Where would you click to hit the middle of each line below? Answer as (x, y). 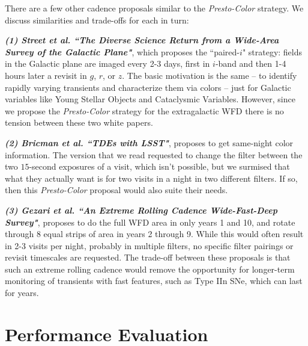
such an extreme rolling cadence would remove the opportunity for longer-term (150, 269)
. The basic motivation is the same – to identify (210, 75)
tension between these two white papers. (79, 122)
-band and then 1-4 (251, 63)
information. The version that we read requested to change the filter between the (154, 154)
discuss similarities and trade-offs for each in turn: (97, 20)
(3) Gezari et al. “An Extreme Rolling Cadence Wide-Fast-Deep (141, 210)
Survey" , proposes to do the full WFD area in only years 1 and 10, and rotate (150, 222)
